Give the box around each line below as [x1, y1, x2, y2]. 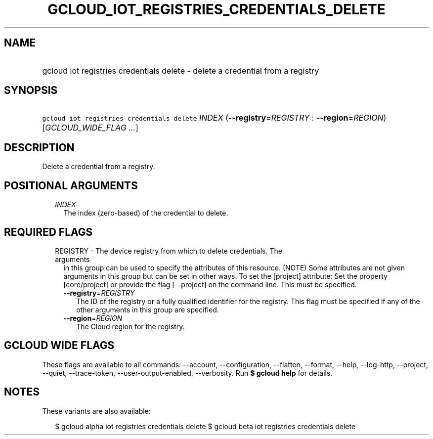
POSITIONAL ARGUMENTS [4, 179, 138, 192]
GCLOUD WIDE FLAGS [4, 339, 115, 352]
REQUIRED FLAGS [4, 225, 93, 238]
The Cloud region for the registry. [76, 322, 185, 331]
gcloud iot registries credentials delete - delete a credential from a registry [42, 65, 319, 76]
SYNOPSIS [4, 84, 58, 97]
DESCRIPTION [4, 141, 75, 154]
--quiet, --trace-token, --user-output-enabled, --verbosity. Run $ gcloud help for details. [42, 368, 333, 377]
